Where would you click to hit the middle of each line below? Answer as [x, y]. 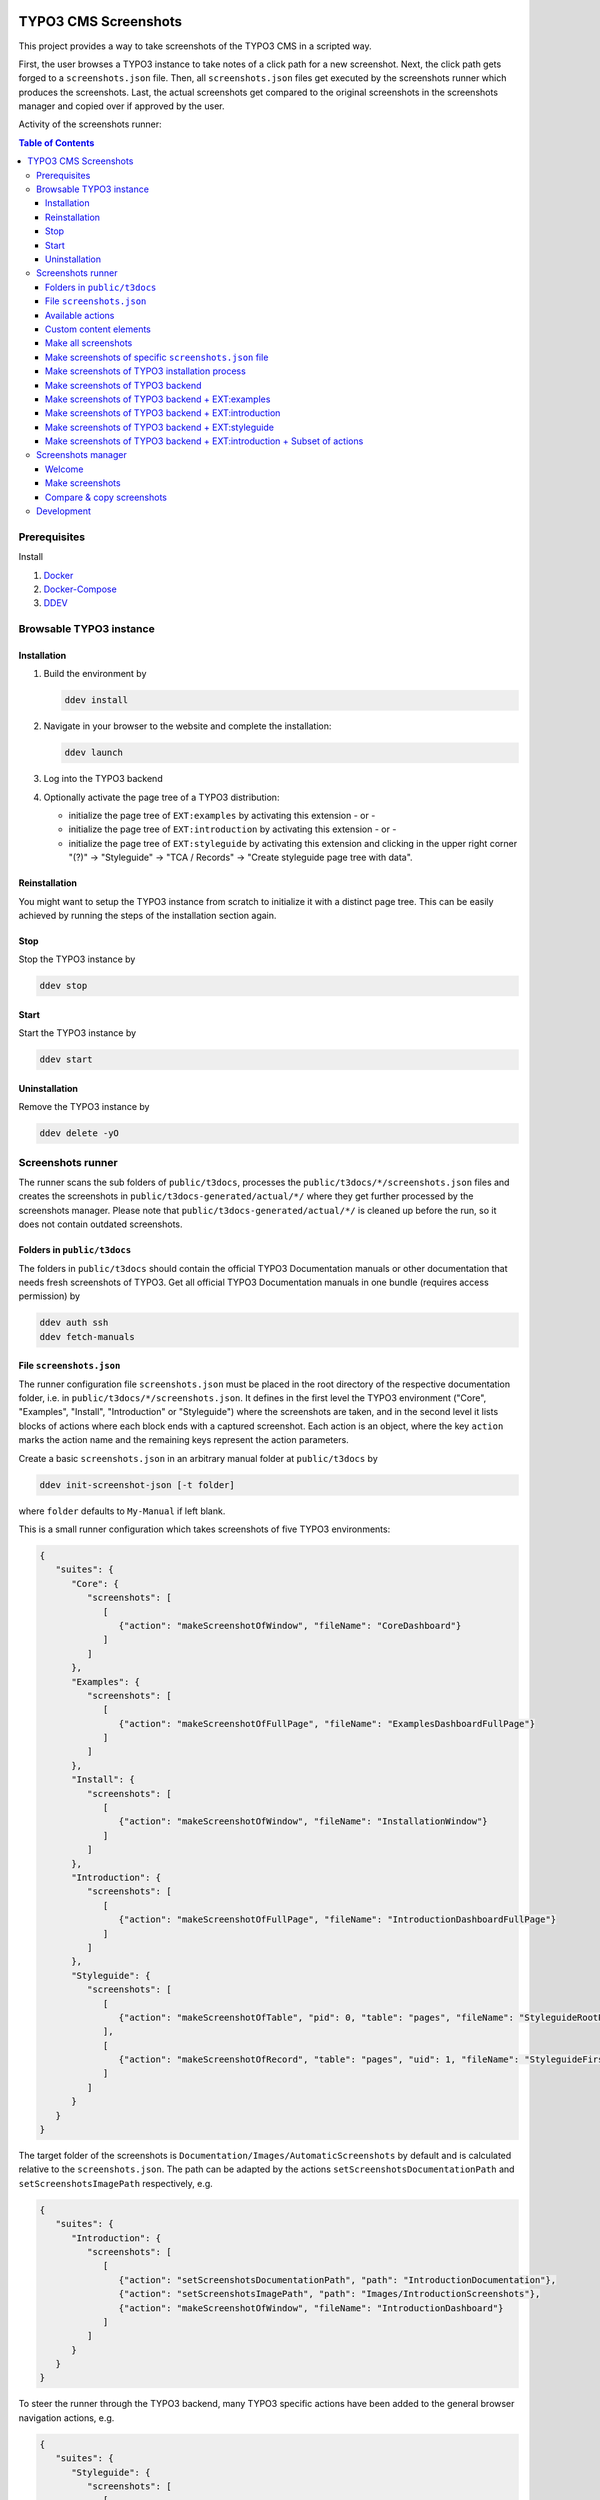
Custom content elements [98, 329]
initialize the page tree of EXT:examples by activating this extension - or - [222, 815]
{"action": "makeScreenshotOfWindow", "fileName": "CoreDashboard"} [290, 1625]
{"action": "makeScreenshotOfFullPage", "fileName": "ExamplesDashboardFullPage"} [326, 1723]
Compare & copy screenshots [106, 497]
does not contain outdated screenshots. [101, 1224]
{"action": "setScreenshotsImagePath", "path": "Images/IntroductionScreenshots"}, [329, 2294]
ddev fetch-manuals [87, 1336]
